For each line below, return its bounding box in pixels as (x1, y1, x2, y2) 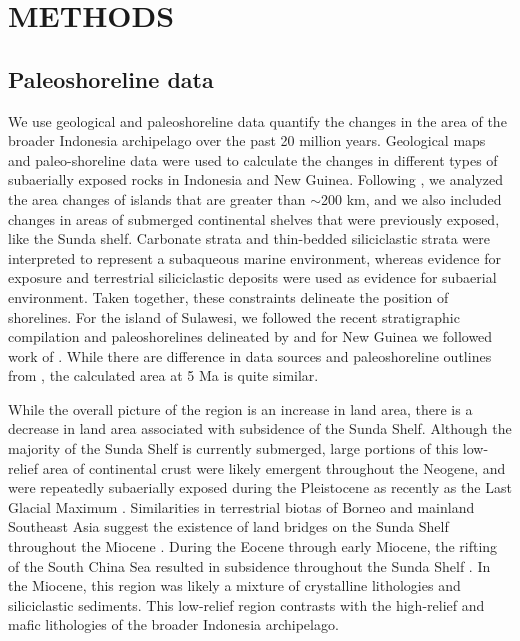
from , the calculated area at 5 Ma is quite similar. (8, 365, 319, 386)
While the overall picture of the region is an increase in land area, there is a (8, 398, 473, 419)
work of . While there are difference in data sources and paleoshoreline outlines (8, 345, 492, 366)
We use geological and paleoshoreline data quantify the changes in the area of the (8, 110, 507, 131)
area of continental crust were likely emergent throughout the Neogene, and (42, 457, 506, 478)
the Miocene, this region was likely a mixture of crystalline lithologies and (8, 575, 461, 596)
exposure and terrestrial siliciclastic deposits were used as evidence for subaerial (8, 267, 497, 288)
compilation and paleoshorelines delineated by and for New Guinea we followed (8, 326, 493, 347)
